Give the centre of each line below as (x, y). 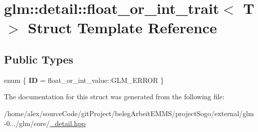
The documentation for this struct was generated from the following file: (114, 97)
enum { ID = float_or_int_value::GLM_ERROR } (84, 80)
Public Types (39, 59)
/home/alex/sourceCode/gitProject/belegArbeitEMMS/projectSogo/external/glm (129, 113)
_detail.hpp (67, 123)
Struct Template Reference (123, 28)
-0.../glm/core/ (27, 123)
